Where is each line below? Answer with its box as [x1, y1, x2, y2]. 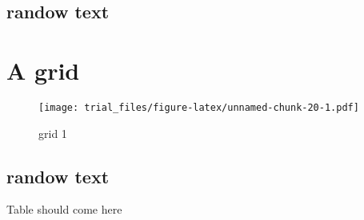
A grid [6, 53, 80, 86]
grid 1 [38, 124, 67, 141]
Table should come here [6, 201, 122, 218]
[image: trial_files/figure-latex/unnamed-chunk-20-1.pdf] [38, 101, 359, 113]
